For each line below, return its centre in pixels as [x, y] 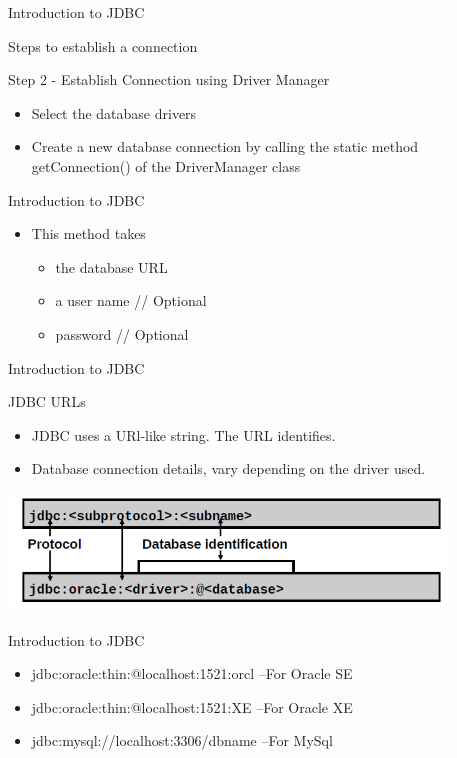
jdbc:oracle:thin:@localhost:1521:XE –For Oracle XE [192, 706]
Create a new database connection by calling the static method [225, 146]
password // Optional [122, 333]
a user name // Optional [131, 300]
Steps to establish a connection [103, 45]
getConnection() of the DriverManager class [166, 165]
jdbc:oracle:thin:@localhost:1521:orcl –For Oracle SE [192, 673]
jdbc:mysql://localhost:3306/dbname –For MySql [182, 740]
